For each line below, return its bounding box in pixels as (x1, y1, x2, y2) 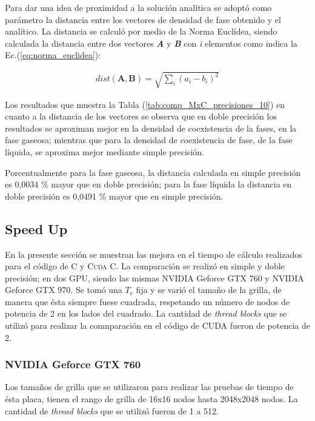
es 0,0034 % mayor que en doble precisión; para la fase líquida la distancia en (5, 178, 292, 190)
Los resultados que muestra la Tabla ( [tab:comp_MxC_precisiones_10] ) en (5, 98, 285, 110)
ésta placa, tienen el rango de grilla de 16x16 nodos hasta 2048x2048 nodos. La (5, 392, 298, 405)
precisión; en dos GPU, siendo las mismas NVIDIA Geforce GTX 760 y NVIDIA (5, 271, 304, 284)
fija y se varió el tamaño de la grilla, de (136, 283, 282, 296)
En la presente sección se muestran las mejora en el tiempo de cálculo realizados (5, 248, 302, 260)
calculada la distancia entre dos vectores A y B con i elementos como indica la (5, 36, 297, 49)
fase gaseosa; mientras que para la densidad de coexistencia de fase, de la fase (5, 133, 293, 146)
